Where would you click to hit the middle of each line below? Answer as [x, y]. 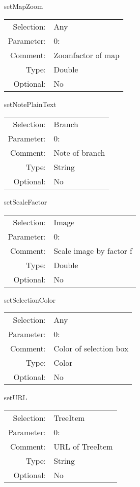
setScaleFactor [26, 202]
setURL [15, 398]
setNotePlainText [30, 104]
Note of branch [79, 153]
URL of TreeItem [83, 446]
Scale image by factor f [93, 250]
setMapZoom [24, 6]
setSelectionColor [30, 299]
